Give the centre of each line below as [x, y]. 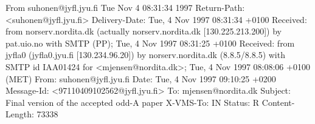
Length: [20, 114]
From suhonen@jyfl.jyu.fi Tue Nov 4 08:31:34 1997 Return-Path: [125, 7]
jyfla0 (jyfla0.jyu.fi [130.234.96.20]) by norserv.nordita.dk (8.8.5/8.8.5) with [145, 55]
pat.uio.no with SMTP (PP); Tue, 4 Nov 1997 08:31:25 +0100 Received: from [150, 43]
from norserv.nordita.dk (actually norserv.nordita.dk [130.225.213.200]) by [144, 31]
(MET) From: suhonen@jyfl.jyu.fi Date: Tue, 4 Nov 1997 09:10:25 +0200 [141, 78]
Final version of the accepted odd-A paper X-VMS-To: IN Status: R [133, 102]
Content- [278, 102]
